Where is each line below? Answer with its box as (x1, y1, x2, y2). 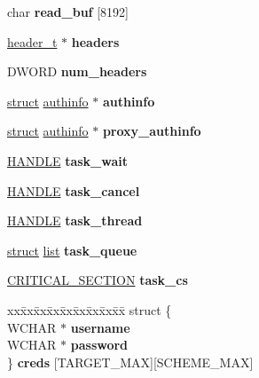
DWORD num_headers (7, 62, 147, 81)
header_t (7, 32, 58, 51)
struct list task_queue (7, 240, 137, 259)
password (70, 335, 129, 354)
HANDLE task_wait (7, 151, 128, 169)
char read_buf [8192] (7, 3, 129, 20)
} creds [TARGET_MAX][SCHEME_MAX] (7, 352, 254, 371)
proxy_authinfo (102, 122, 201, 140)
